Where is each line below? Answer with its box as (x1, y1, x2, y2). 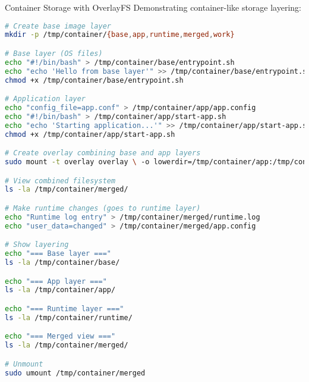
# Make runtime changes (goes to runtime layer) (5, 204, 201, 212)
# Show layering (5, 240, 69, 249)
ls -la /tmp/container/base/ (5, 258, 120, 267)
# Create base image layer (5, 21, 111, 30)
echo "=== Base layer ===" (5, 249, 111, 258)
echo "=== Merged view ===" (5, 332, 116, 341)
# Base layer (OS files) (5, 49, 103, 58)
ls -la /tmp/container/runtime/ (5, 313, 133, 322)
